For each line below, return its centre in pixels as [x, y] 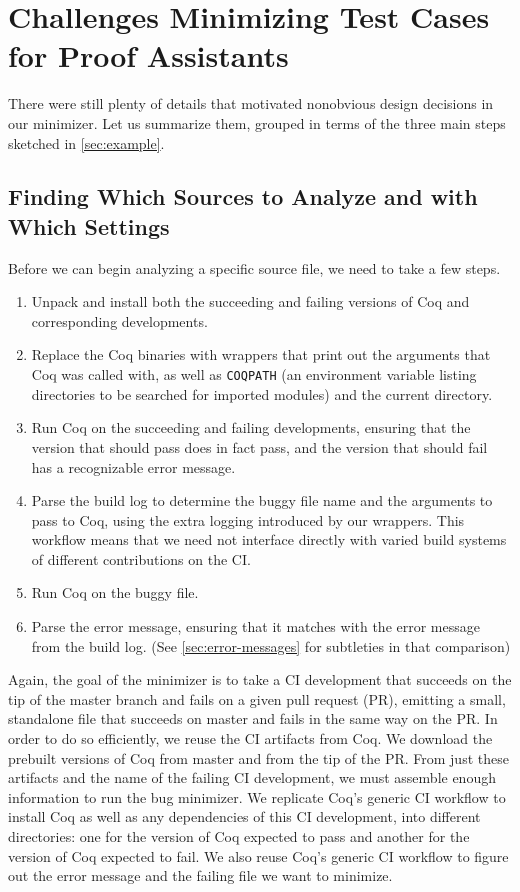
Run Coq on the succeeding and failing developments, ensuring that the [251, 427]
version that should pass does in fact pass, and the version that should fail [259, 446]
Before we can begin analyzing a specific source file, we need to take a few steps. [254, 267]
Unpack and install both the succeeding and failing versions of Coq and [250, 301]
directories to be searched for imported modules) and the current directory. [262, 393]
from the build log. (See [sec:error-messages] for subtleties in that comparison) [271, 645]
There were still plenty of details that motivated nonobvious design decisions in [251, 103]
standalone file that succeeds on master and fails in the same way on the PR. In [253, 718]
